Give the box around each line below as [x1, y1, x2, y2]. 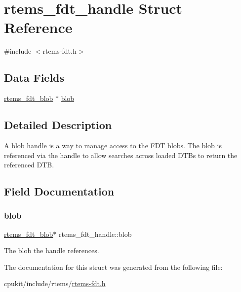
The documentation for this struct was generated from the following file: [4, 261, 223, 272]
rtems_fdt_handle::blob [58, 228, 132, 239]
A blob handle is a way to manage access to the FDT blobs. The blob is [4, 140, 222, 150]
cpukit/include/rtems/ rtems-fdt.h [4, 278, 106, 289]
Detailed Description [4, 117, 112, 132]
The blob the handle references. [4, 245, 99, 256]
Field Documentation [4, 184, 115, 199]
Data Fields [4, 70, 65, 85]
